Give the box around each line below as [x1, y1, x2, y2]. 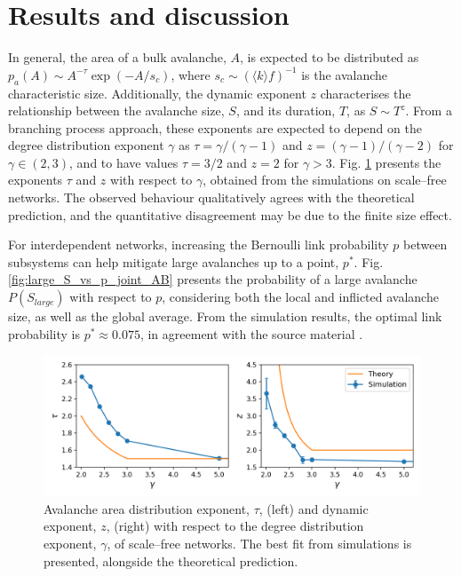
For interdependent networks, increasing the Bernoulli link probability [8, 235, 389, 254]
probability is [8, 324, 81, 343]
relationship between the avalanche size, [8, 101, 225, 120]
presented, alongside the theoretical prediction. [44, 551, 298, 570]
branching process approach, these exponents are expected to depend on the [8, 118, 422, 137]
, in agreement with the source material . [139, 324, 363, 343]
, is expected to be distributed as [240, 48, 419, 67]
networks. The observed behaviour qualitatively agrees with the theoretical [8, 188, 415, 207]
